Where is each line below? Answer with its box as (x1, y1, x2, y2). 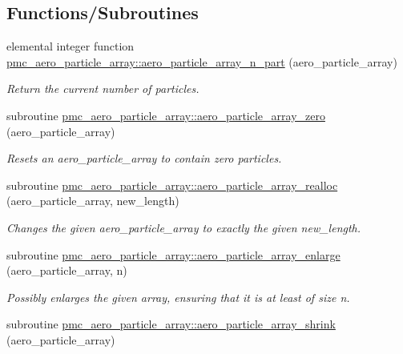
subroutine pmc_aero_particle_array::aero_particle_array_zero (6, 107, 325, 123)
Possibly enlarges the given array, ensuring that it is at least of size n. (6, 288, 350, 305)
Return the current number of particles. (6, 80, 199, 97)
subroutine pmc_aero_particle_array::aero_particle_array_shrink (6, 316, 336, 332)
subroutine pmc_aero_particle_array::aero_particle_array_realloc (6, 176, 338, 193)
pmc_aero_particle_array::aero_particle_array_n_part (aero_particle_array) (6, 53, 397, 70)
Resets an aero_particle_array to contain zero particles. (6, 150, 282, 167)
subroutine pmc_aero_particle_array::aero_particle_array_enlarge (6, 246, 341, 263)
